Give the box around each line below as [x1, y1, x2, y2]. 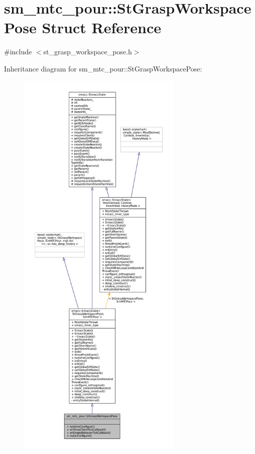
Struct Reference [42, 17, 162, 38]
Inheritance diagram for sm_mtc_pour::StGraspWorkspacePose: [4, 63, 202, 73]
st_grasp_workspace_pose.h [43, 46, 132, 57]
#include [4, 46, 32, 57]
